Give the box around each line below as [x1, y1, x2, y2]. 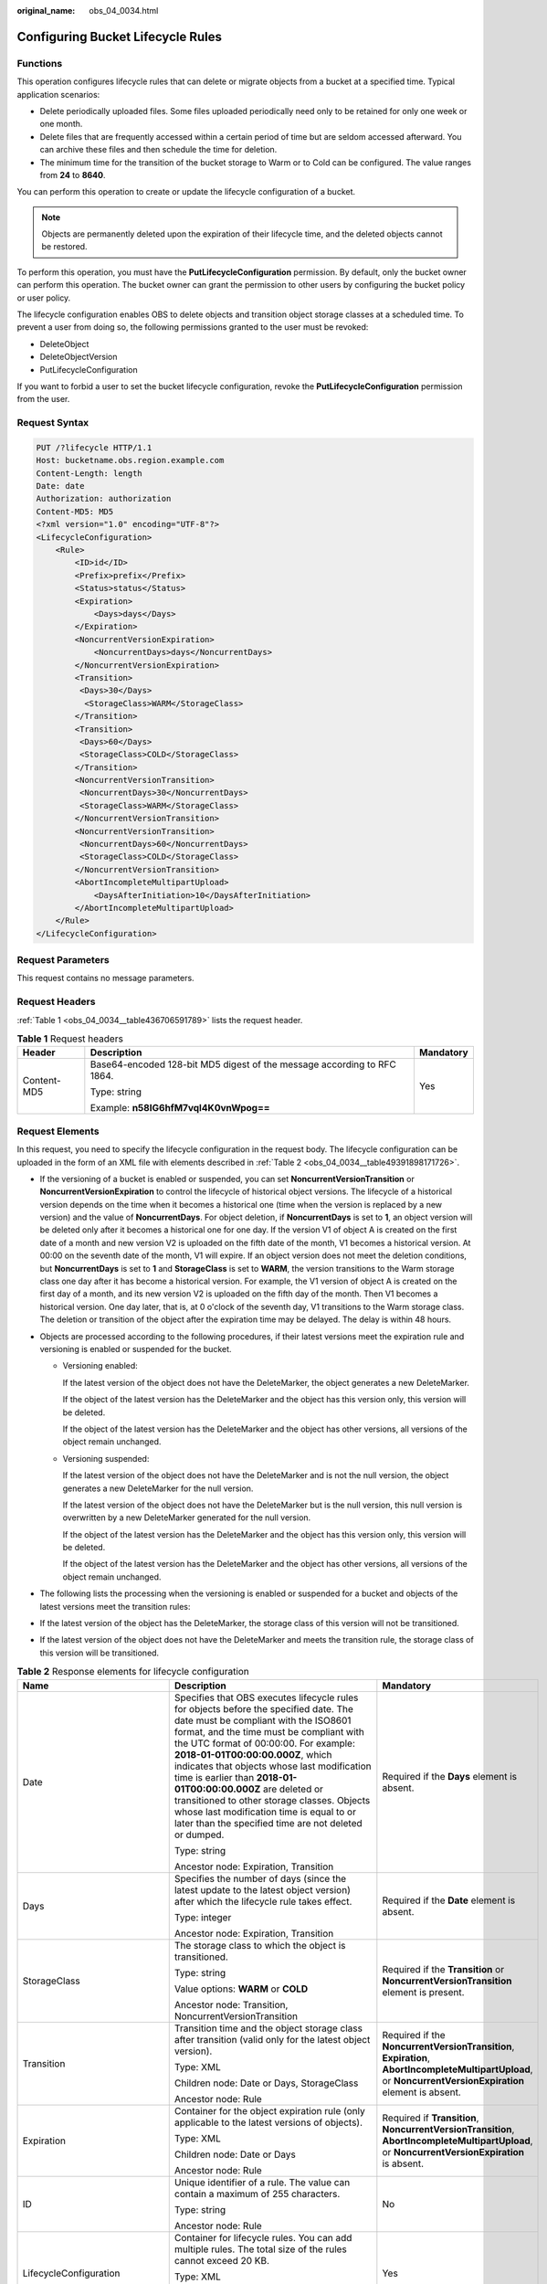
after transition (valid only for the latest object [174, 2033, 371, 2046]
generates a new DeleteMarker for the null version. [62, 1483, 254, 1494]
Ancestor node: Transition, [174, 1998, 289, 2011]
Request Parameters [16, 954, 110, 967]
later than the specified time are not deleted [174, 1816, 363, 1829]
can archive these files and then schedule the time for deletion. [39, 144, 278, 155]
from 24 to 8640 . [39, 169, 106, 180]
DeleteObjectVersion [39, 352, 118, 363]
